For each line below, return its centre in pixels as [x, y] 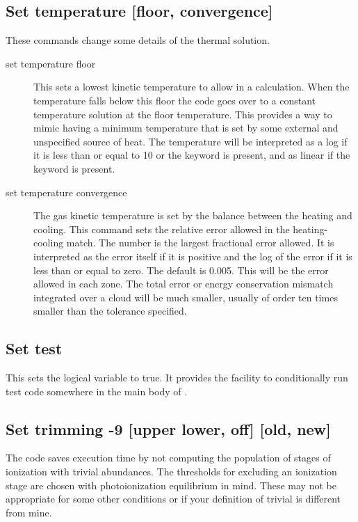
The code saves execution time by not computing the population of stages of [168, 458]
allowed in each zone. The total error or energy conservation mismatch [184, 284]
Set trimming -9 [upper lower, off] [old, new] [168, 428]
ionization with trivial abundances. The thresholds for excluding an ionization [171, 472]
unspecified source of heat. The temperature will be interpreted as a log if [190, 141]
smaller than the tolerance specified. [110, 311]
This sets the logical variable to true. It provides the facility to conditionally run [177, 378]
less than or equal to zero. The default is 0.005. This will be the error [181, 270]
